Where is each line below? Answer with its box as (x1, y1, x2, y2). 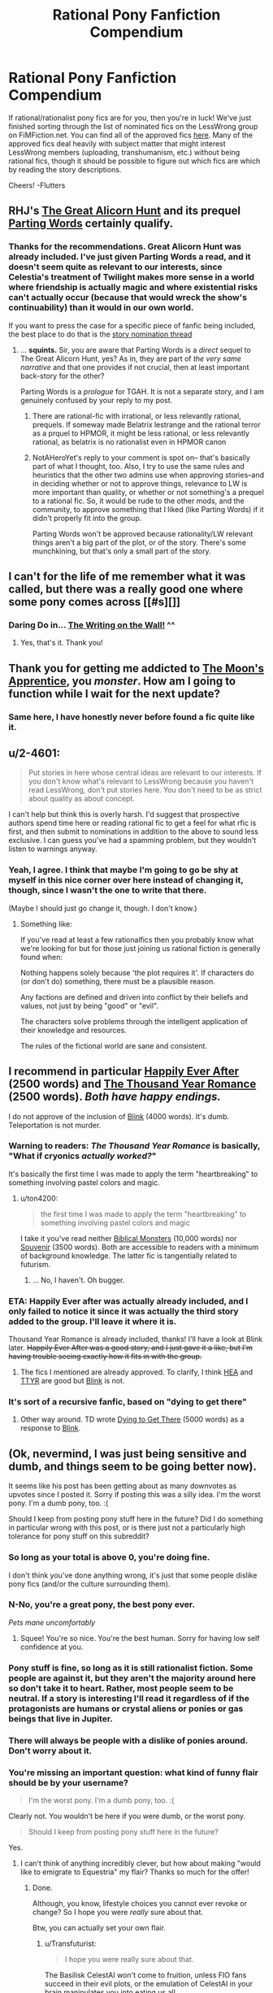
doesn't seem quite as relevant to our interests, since (8, 262, 223, 273)
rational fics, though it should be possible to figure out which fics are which (8, 156, 261, 166)
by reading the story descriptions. (8, 164, 122, 174)
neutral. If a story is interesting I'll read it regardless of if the (8, 1692, 249, 1704)
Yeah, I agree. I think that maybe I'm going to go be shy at (8, 864, 239, 875)
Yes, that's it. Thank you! (19, 638, 103, 648)
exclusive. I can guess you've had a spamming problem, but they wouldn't (8, 836, 257, 845)
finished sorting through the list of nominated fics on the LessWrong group (8, 121, 258, 131)
